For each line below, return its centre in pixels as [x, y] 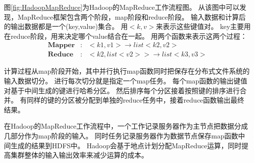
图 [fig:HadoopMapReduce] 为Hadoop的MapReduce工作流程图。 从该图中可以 [122, 7]
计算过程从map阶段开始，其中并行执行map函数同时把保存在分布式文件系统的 [127, 71]
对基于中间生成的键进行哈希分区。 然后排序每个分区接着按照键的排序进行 [122, 90]
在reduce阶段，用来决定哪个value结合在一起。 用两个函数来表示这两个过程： [126, 36]
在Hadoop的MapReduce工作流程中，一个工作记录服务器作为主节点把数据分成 [126, 126]
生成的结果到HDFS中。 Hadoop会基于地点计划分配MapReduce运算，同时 [126, 145]
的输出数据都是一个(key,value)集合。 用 [66, 26]
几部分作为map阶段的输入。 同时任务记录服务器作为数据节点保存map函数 [121, 136]
